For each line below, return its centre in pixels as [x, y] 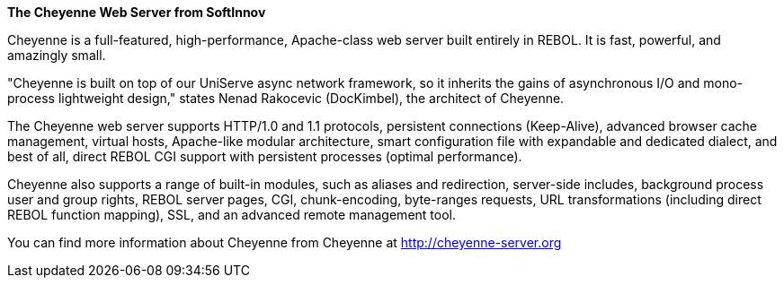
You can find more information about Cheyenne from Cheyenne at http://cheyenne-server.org [285, 242]
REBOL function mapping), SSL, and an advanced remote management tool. [232, 215]
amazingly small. [57, 55]
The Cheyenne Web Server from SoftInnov [137, 12]
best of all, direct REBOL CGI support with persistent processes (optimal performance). [265, 156]
